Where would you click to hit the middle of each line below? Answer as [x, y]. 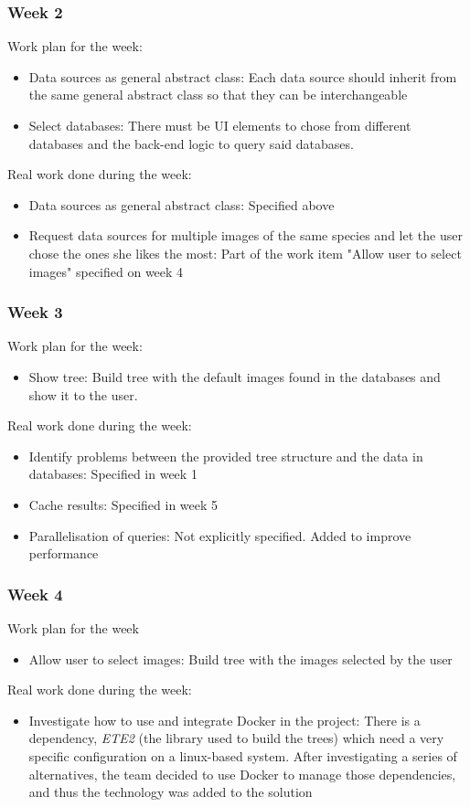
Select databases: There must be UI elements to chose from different [220, 125]
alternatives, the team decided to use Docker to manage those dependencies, [242, 774]
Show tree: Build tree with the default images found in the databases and [235, 376]
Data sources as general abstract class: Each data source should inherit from [243, 76]
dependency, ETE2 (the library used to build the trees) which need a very [236, 738]
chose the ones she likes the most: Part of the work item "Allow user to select [245, 253]
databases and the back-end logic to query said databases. [191, 143]
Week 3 [35, 312]
